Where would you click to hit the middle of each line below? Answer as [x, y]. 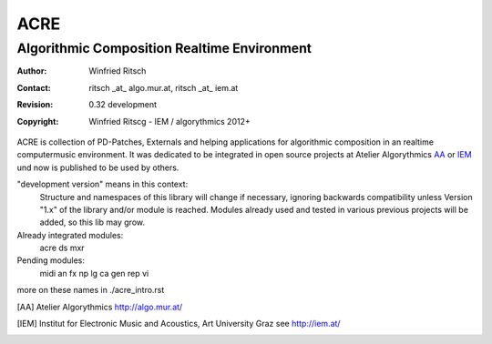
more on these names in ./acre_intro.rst [91, 290]
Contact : [34, 87]
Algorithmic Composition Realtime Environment [164, 48]
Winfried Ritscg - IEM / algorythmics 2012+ [169, 121]
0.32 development [123, 105]
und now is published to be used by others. [98, 167]
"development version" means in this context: [102, 184]
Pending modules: [51, 260]
